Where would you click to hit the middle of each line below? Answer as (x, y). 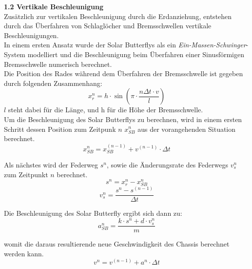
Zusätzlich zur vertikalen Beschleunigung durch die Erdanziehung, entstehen (118, 16)
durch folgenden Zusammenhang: (53, 83)
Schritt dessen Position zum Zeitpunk (60, 129)
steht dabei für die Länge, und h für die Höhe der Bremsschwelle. (106, 110)
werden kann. (24, 253)
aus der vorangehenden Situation (187, 129)
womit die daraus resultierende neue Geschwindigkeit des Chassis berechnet (117, 244)
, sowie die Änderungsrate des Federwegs (167, 164)
